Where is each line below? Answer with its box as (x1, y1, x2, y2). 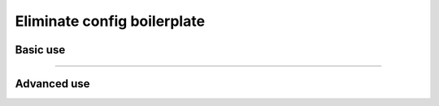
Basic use (15, 43, 66, 57)
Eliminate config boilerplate (15, 12, 206, 30)
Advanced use (15, 77, 90, 91)
